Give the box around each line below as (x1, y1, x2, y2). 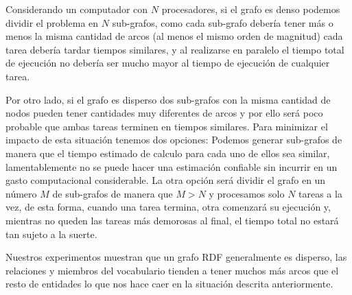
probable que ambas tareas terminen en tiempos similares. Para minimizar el (5, 119, 328, 133)
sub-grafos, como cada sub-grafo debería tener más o (112, 15, 333, 29)
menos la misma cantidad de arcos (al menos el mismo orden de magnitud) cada (5, 29, 343, 43)
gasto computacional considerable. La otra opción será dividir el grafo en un (5, 173, 326, 187)
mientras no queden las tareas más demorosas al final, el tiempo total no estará (5, 213, 339, 227)
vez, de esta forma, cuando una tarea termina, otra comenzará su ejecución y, (5, 200, 331, 214)
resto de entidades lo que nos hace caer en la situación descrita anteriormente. (5, 276, 333, 291)
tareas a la (298, 186, 342, 200)
